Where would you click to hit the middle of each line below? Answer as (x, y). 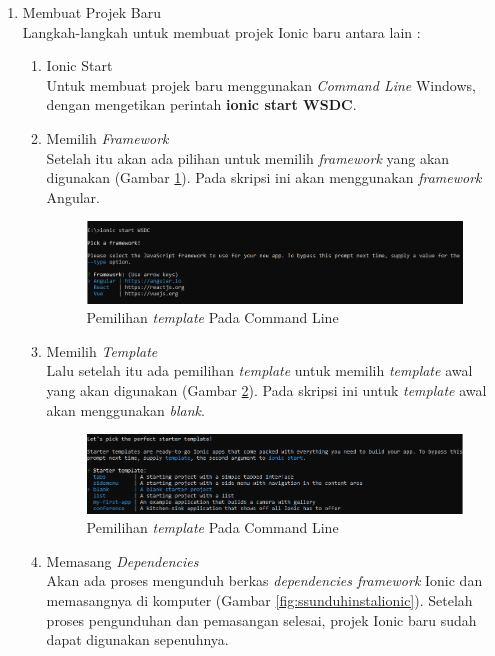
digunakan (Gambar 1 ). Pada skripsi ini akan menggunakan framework (264, 177)
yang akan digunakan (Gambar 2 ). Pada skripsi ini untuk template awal (266, 389)
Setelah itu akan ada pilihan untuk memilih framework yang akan (248, 157)
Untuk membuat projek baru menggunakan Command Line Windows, (261, 84)
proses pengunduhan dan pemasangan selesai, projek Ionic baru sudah (261, 619)
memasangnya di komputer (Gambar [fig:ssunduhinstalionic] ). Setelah (259, 600)
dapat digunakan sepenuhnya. (137, 639)
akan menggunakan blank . (125, 409)
